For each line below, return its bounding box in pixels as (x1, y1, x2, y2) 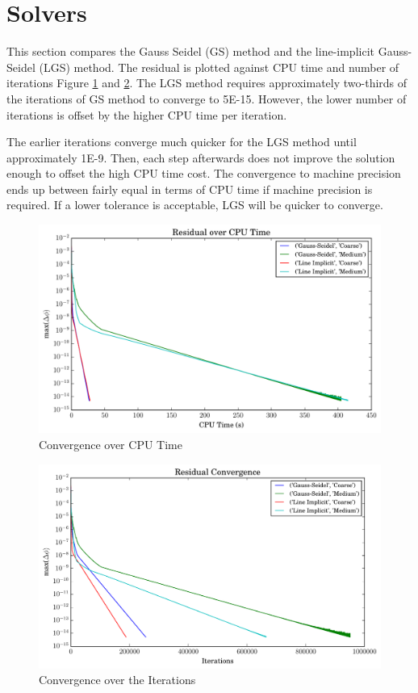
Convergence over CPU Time (39, 436, 182, 453)
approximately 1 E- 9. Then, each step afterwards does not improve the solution (6, 149, 395, 166)
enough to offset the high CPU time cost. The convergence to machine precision (6, 165, 401, 182)
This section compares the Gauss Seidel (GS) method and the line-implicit (6, 43, 374, 60)
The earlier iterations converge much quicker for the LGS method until (6, 133, 357, 150)
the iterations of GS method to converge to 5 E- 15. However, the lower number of (6, 90, 407, 107)
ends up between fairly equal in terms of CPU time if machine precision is (6, 180, 373, 197)
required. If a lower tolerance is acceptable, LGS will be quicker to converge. (6, 196, 383, 213)
